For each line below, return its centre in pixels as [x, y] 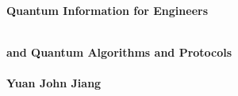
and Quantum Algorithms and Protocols [119, 52]
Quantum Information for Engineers [107, 10]
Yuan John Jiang [54, 83]
